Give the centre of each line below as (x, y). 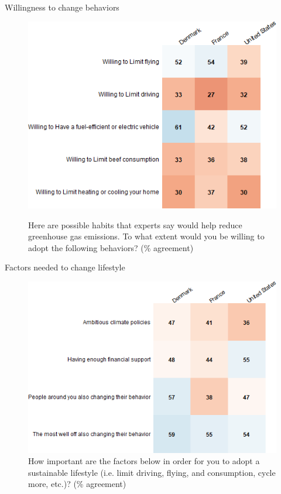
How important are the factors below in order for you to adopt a (144, 461)
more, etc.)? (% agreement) (77, 484)
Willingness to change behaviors (62, 7)
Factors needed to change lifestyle (65, 267)
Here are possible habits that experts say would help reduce (135, 224)
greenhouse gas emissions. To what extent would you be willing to (146, 236)
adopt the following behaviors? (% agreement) (111, 247)
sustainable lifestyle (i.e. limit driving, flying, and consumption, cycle (152, 472)
